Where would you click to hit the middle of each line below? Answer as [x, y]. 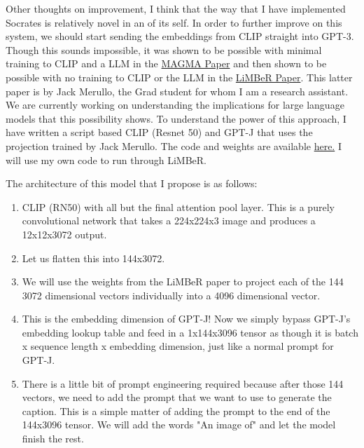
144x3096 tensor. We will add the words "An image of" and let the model [179, 425]
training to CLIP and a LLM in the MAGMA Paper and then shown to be [166, 63]
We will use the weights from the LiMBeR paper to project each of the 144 [183, 281]
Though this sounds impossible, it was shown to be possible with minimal [164, 49]
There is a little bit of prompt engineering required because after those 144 [183, 383]
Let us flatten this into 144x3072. [93, 258]
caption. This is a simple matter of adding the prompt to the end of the [176, 410]
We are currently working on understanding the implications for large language [175, 105]
